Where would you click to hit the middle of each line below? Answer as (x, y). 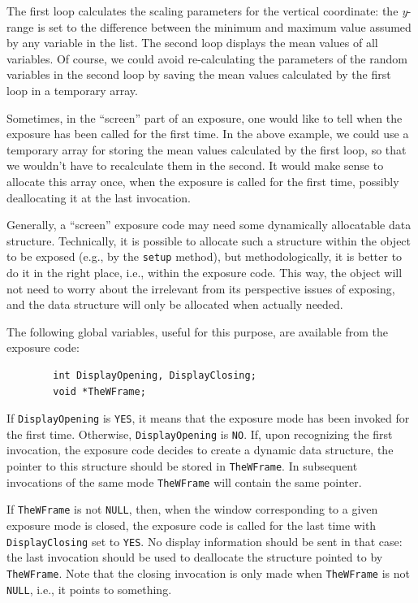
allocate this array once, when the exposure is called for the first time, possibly (203, 181)
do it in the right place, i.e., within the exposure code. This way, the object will (205, 272)
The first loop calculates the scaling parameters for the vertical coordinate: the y (207, 11)
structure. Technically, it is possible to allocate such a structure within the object (209, 240)
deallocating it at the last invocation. (99, 197)
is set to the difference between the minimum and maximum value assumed (224, 26)
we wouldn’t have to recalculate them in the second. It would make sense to (195, 165)
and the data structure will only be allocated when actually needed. (175, 304)
